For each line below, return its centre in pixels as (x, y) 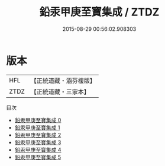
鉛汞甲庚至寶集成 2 (38, 135)
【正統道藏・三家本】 (60, 91)
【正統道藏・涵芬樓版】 (63, 81)
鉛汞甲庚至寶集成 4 (38, 149)
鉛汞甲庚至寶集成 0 (38, 120)
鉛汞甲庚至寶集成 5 (38, 157)
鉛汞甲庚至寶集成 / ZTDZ (99, 12)
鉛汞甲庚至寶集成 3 (38, 142)
